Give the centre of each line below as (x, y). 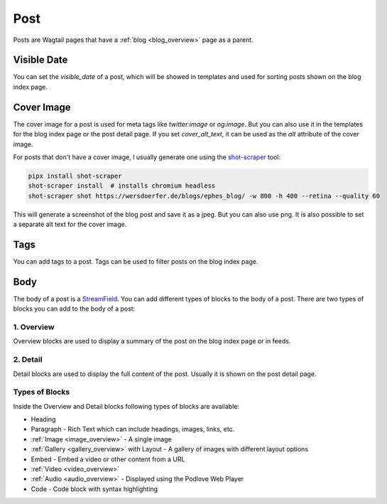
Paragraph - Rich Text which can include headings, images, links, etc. (133, 429)
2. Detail (28, 360)
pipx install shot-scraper (75, 176)
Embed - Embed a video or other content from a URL (108, 459)
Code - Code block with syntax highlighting (94, 489)
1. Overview (34, 327)
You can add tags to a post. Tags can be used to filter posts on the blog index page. (136, 261)
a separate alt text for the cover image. (70, 225)
